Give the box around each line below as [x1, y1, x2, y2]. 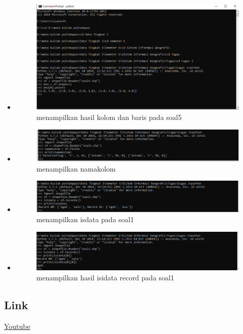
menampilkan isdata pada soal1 [36, 214, 134, 224]
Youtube [4, 320, 30, 331]
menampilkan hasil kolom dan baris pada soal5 [36, 111, 182, 122]
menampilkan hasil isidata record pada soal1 [36, 272, 174, 282]
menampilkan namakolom [36, 163, 116, 174]
